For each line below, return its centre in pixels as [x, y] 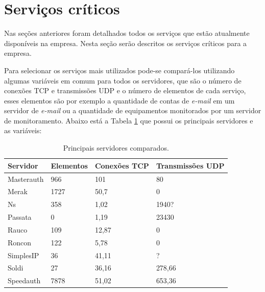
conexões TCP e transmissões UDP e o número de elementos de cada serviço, [125, 90]
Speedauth [24, 280]
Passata [20, 217]
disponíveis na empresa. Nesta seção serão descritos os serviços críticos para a [126, 43]
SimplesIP [23, 255]
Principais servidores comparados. [116, 148]
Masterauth [26, 179]
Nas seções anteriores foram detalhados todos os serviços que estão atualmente [127, 33]
